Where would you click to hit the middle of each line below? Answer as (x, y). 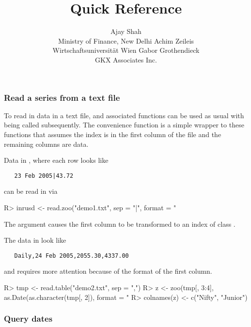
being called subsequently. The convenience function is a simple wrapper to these (124, 125)
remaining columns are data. (46, 144)
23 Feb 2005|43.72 (44, 176)
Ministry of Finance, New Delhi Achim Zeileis (126, 40)
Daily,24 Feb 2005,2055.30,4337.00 (71, 256)
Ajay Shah (126, 31)
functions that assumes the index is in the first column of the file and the (113, 134)
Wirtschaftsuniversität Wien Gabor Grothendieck (126, 50)
